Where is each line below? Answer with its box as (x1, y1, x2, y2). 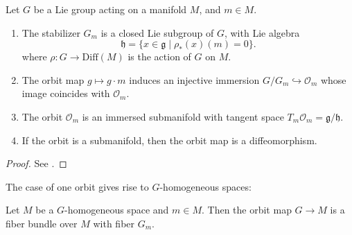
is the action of (127, 49, 191, 64)
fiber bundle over (6, 216, 78, 230)
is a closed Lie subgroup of (100, 25, 214, 40)
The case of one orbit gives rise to (6, 179, 149, 193)
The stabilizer (21, 25, 80, 40)
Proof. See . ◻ (6, 156, 67, 171)
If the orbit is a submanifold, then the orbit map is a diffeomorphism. (21, 132, 317, 147)
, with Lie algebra (224, 25, 300, 40)
